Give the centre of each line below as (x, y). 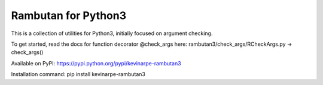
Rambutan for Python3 (69, 15)
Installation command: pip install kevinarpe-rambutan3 (78, 74)
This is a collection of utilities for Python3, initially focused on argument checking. (112, 33)
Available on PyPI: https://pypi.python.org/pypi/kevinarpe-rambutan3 (96, 63)
